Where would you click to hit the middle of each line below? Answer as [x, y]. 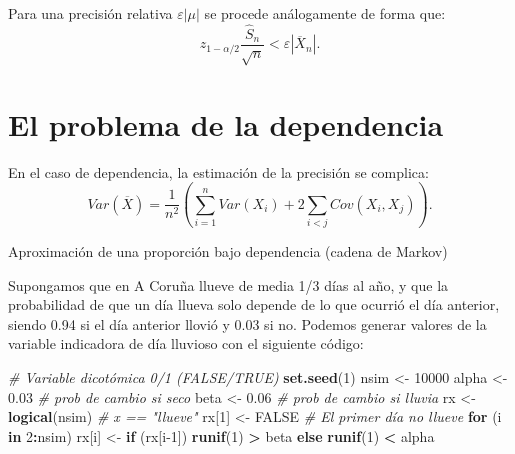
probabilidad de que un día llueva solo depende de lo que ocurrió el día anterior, [254, 304]
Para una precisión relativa [90, 13]
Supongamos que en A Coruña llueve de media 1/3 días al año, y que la [228, 284]
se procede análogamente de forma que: [325, 13]
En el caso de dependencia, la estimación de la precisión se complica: [218, 171]
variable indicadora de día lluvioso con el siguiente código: [186, 343]
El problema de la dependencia [226, 123]
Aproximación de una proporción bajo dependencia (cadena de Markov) [228, 251]
